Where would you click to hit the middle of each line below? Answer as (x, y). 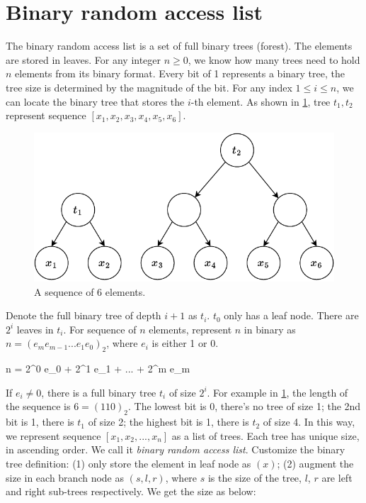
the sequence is (38, 406)
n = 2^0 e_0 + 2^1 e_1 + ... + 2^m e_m (98, 369)
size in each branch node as (65, 477)
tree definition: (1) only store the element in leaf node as (128, 464)
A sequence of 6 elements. (90, 291)
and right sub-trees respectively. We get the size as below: (131, 491)
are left (337, 477)
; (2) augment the (315, 464)
